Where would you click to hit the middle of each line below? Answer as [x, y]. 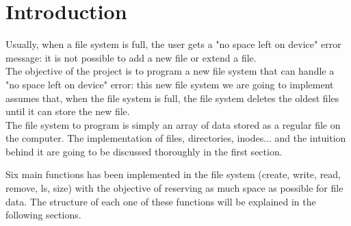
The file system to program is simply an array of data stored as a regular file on [173, 124]
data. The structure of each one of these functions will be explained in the [161, 201]
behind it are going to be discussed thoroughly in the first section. [144, 151]
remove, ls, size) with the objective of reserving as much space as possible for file [174, 188]
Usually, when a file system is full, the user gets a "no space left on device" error [173, 44]
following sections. [43, 215]
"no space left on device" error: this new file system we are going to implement [170, 84]
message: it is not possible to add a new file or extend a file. [131, 57]
